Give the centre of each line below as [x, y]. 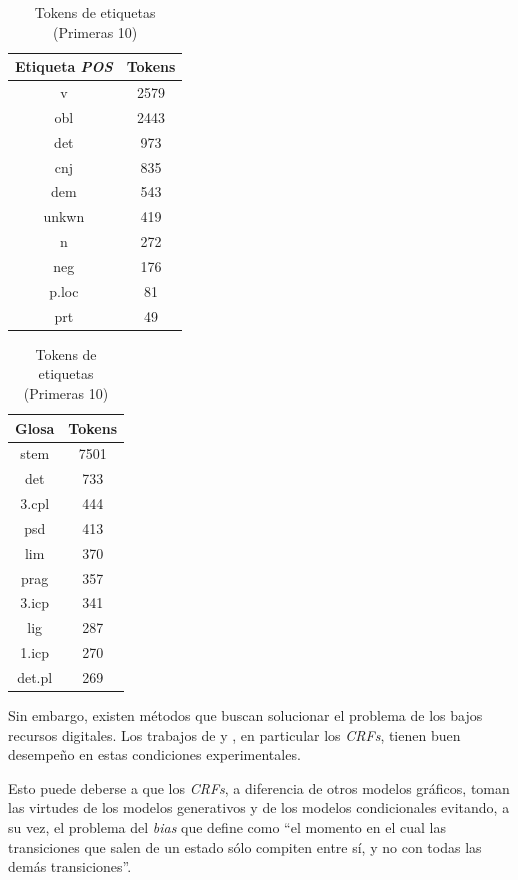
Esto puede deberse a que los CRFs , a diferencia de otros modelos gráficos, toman [259, 787]
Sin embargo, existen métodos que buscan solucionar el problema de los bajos [245, 715]
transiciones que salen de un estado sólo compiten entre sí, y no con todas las [245, 846]
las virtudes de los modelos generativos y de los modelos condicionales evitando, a [259, 807]
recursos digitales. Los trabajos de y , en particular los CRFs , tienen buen [234, 734]
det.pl [35, 676]
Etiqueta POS [64, 66]
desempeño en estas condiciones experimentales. [154, 754]
